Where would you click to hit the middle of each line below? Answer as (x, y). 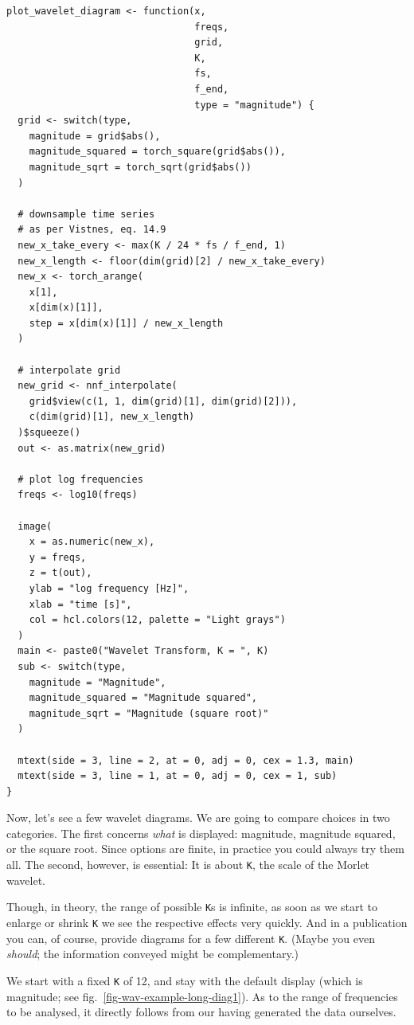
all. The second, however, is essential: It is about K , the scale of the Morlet (188, 865)
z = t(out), (61, 573)
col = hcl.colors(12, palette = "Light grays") (157, 620)
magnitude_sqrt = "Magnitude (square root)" (149, 713)
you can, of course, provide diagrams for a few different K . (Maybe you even (191, 938)
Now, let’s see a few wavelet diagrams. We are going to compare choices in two (198, 818)
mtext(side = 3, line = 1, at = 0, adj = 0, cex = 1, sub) (178, 776)
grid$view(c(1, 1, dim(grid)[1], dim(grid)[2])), (163, 401)
